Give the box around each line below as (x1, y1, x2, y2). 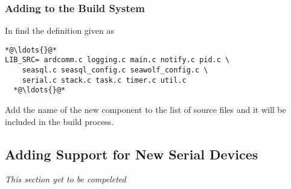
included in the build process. (5, 115, 114, 127)
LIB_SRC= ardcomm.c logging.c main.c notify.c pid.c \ (5, 56, 230, 65)
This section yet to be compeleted (5, 173, 126, 185)
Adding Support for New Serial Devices (5, 144, 258, 163)
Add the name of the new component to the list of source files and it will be (5, 103, 286, 116)
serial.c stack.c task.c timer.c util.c (22, 75, 187, 85)
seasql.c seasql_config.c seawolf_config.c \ (22, 66, 208, 75)
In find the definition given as (5, 24, 114, 37)
